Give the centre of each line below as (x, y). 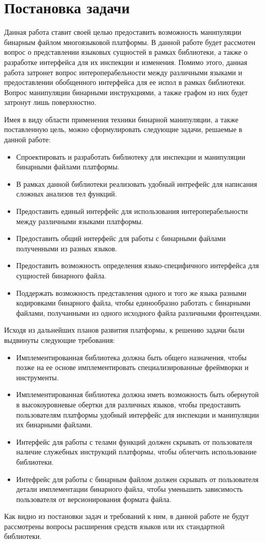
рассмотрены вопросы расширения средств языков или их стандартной (114, 526)
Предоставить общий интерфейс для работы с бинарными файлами (121, 238)
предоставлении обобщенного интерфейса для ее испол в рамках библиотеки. (125, 82)
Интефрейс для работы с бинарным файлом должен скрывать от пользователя (137, 479)
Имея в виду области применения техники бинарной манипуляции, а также (121, 119)
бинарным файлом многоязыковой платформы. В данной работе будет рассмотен (130, 42)
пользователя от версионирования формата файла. (94, 499)
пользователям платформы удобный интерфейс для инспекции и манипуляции (138, 414)
